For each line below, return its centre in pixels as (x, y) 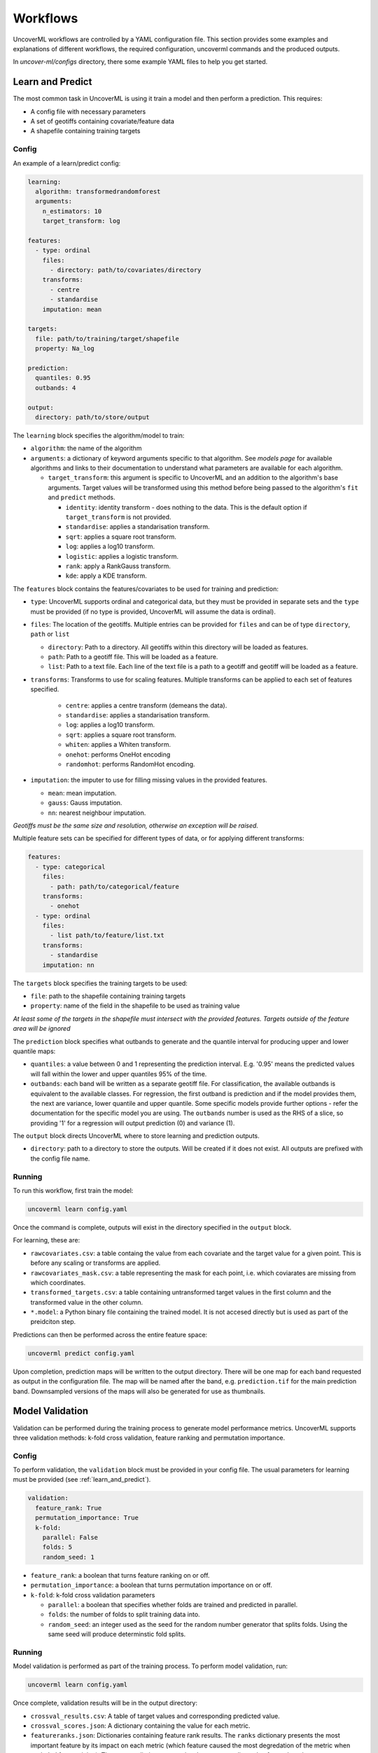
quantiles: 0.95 (63, 378)
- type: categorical (70, 867)
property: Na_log (65, 348)
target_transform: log (81, 221)
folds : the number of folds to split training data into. (124, 1615)
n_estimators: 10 (72, 211)
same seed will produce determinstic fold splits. (117, 1634)
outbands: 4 (56, 388)
